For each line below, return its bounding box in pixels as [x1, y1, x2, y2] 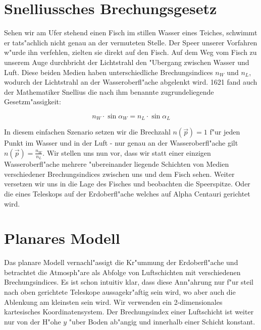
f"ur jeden [210, 126, 240, 137]
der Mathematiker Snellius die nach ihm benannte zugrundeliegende [4, 86, 214, 97]
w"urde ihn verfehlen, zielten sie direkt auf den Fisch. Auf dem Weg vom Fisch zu [4, 47, 257, 57]
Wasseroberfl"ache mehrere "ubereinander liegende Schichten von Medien [4, 159, 229, 169]
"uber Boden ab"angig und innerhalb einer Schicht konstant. [69, 316, 255, 326]
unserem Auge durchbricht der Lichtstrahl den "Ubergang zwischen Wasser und [4, 56, 249, 67]
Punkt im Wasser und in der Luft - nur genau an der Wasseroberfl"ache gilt [4, 138, 238, 148]
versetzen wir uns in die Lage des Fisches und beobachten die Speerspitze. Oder [4, 178, 250, 189]
